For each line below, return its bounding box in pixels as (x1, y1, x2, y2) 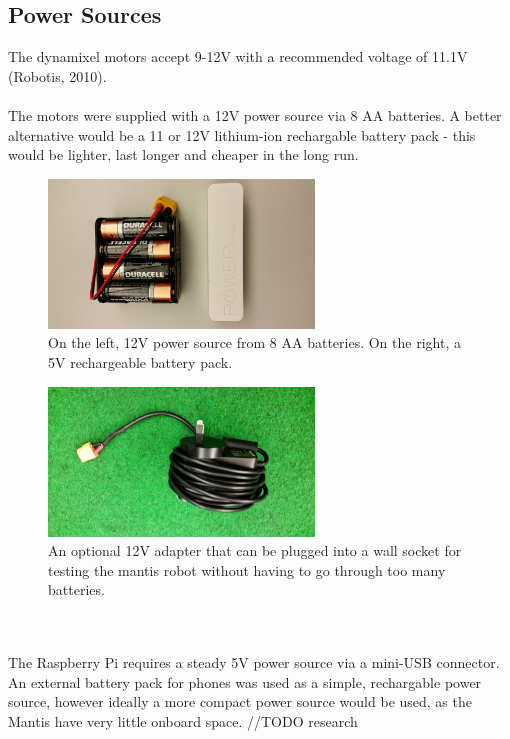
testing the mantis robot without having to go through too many (48, 559, 446, 580)
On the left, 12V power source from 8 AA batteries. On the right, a (48, 332, 461, 353)
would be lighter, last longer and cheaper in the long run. (8, 144, 359, 165)
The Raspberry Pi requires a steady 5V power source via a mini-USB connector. (8, 652, 500, 673)
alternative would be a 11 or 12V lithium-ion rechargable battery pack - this (8, 124, 476, 145)
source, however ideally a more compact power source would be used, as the (8, 691, 472, 712)
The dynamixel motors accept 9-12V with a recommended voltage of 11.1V (8, 46, 468, 67)
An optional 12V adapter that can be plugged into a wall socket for (48, 540, 462, 561)
